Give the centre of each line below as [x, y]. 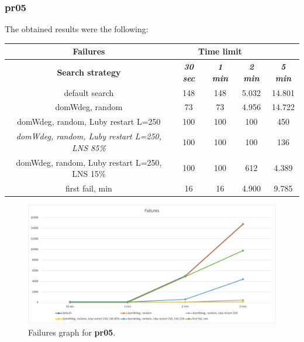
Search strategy [89, 72]
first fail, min [89, 188]
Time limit [220, 51]
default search [89, 92]
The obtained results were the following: [77, 29]
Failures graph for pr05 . [72, 332]
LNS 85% [89, 147]
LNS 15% [89, 174]
